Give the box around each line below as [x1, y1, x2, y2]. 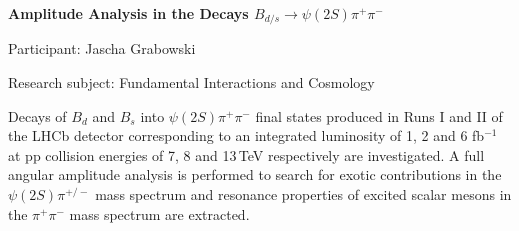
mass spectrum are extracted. [69, 203, 250, 224]
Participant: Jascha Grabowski [8, 38, 196, 59]
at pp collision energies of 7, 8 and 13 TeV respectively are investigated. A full [8, 144, 485, 165]
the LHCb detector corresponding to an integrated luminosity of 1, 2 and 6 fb [8, 125, 485, 146]
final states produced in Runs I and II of [255, 105, 503, 126]
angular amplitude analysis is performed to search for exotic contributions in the [8, 164, 502, 185]
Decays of [8, 105, 67, 126]
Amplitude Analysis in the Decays [8, 3, 249, 23]
